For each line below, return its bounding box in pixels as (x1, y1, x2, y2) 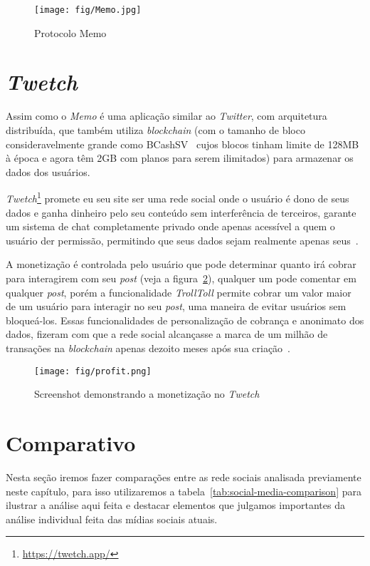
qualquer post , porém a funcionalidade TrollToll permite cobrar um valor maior (6, 284, 351, 299)
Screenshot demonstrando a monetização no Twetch (34, 386, 260, 401)
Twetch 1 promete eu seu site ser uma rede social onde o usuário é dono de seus (6, 189, 349, 205)
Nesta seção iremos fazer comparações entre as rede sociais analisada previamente (6, 469, 361, 484)
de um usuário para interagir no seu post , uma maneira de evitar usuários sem (6, 299, 347, 314)
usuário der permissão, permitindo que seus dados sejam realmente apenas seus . (6, 232, 359, 247)
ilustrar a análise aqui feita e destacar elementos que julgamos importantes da (6, 498, 345, 513)
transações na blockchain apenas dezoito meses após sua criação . (6, 340, 291, 355)
